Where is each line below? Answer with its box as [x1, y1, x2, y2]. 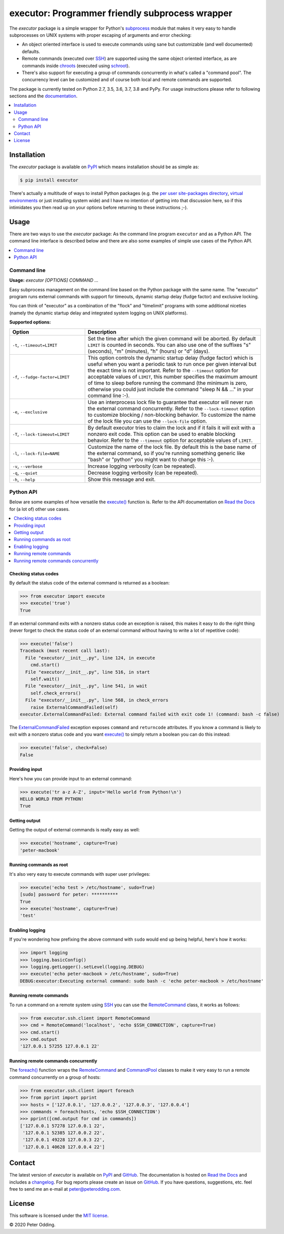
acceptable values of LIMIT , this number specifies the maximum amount [87, 373, 258, 380]
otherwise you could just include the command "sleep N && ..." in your [87, 385, 254, 393]
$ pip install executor [20, 177, 79, 183]
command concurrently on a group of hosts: [9, 1074, 101, 1080]
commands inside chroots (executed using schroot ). [22, 62, 130, 69]
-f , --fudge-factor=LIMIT [12, 373, 70, 380]
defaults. [22, 48, 40, 54]
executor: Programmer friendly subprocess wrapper [9, 8, 233, 19]
